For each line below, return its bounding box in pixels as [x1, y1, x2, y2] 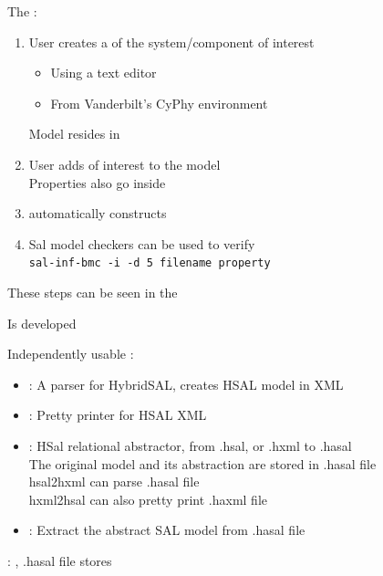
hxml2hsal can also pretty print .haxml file [28, 489, 267, 508]
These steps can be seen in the [7, 283, 178, 301]
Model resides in [28, 124, 120, 143]
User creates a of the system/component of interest [28, 32, 315, 51]
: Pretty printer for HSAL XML [28, 405, 207, 424]
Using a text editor [50, 63, 157, 82]
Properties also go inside [28, 173, 166, 192]
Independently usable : [7, 344, 134, 363]
